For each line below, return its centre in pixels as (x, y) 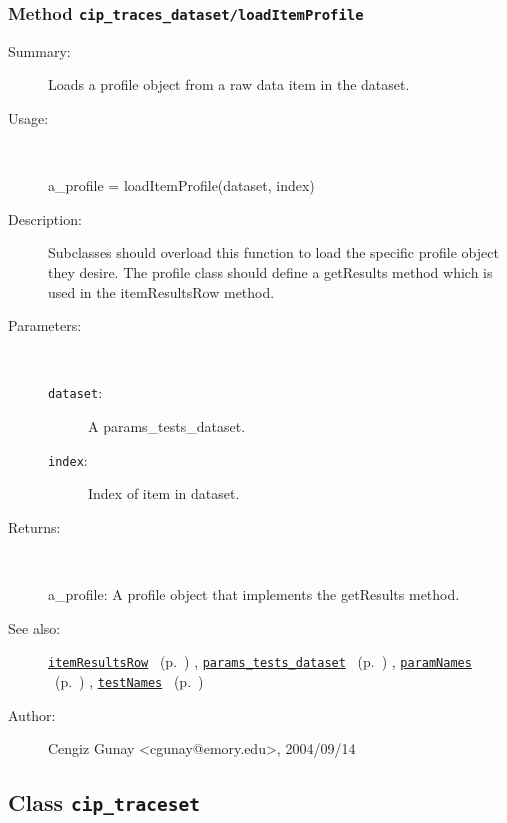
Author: (32, 714)
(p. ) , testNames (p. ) (129, 680)
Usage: (28, 117)
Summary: (39, 50)
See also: (34, 627)
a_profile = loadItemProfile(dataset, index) (181, 185)
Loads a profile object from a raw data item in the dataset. (229, 84)
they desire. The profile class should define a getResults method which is (270, 271)
